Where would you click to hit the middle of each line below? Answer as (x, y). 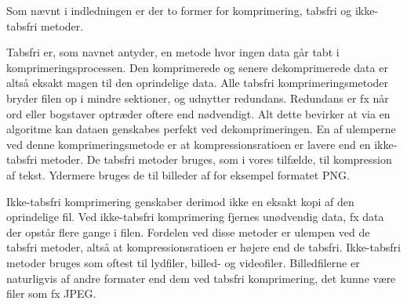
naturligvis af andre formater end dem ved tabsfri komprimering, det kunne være (201, 278)
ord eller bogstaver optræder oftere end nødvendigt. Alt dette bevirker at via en (198, 113)
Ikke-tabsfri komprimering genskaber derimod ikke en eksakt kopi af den (180, 201)
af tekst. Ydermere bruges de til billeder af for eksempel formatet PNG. (178, 174)
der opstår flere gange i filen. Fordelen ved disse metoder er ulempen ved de (188, 232)
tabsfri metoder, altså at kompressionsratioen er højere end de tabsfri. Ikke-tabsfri (203, 247)
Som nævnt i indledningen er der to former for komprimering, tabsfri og (179, 10)
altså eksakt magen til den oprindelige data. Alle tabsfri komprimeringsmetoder (198, 83)
